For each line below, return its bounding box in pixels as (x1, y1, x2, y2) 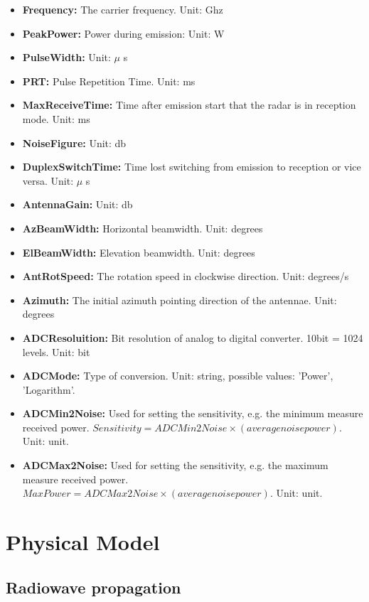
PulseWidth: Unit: (22, 50, 111, 65)
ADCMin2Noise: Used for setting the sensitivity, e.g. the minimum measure (22, 406, 363, 421)
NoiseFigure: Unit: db (22, 135, 127, 150)
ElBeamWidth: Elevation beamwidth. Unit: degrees (22, 244, 255, 259)
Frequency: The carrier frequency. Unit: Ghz (22, 2, 223, 16)
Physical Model (6, 527, 160, 557)
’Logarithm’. (22, 382, 75, 397)
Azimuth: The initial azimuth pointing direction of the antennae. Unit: (22, 292, 337, 307)
